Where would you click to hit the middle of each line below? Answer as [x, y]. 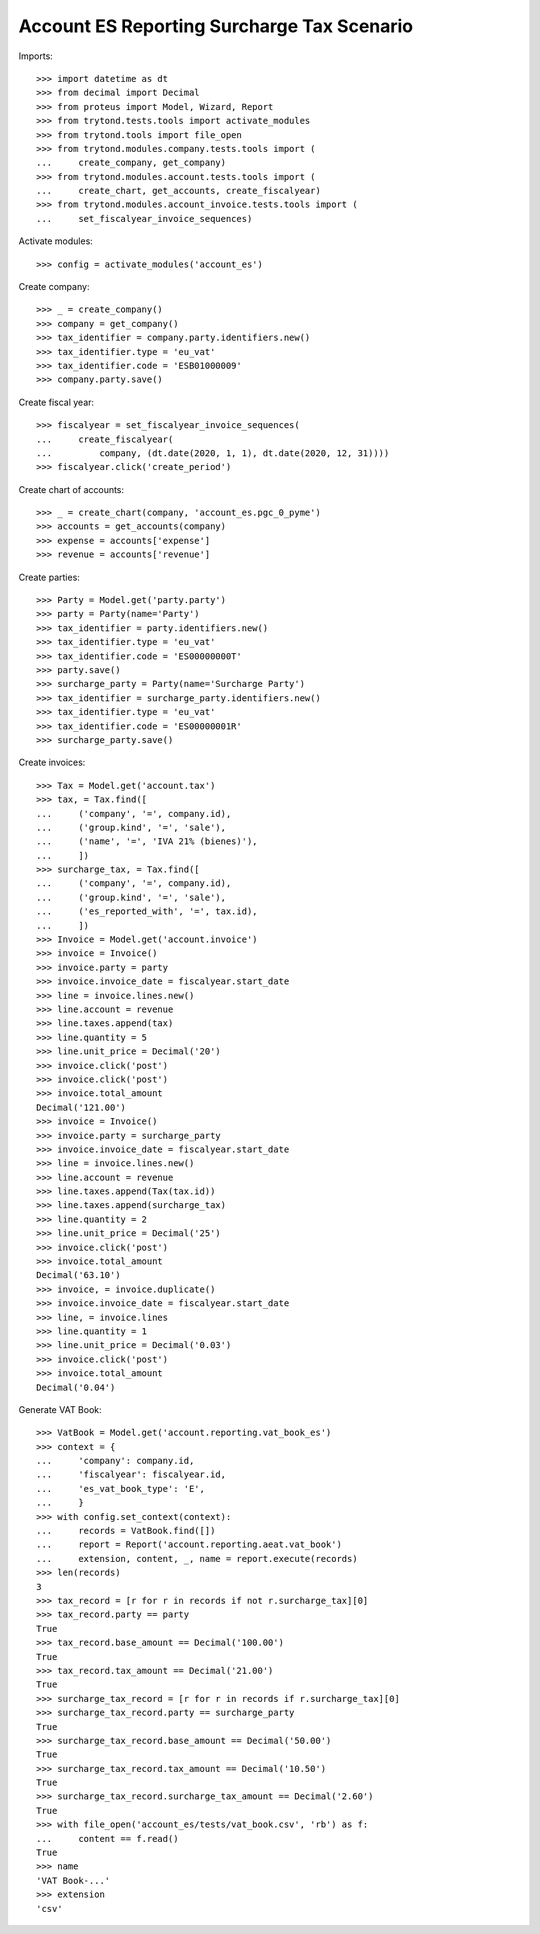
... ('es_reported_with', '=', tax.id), [147, 911]
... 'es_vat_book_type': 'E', [120, 1488]
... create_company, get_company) [131, 163]
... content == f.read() [107, 1838]
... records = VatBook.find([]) [126, 1531]
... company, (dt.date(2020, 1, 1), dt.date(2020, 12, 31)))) [213, 453]
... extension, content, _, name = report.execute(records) [197, 1558]
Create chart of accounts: [71, 489]
